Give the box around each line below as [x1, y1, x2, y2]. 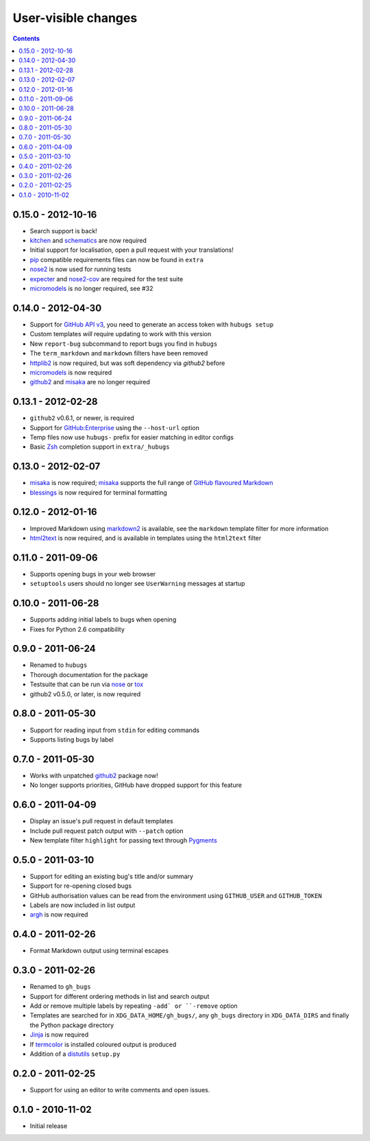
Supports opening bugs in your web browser [29, 569, 156, 578]
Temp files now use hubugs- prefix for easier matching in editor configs [29, 433, 234, 441]
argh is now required [29, 910, 88, 919]
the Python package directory [29, 1021, 114, 1029]
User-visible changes [12, 10, 138, 25]
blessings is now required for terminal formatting [29, 488, 167, 497]
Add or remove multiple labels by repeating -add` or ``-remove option [29, 1002, 238, 1010]
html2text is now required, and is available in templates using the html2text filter [29, 534, 262, 542]
